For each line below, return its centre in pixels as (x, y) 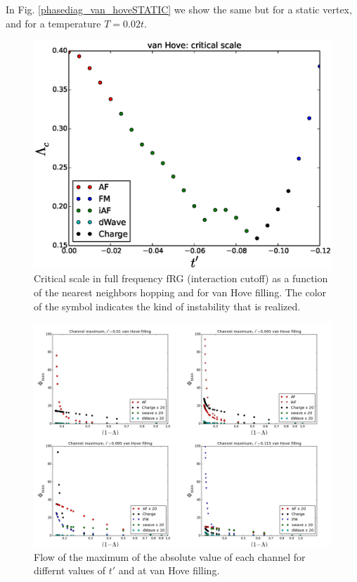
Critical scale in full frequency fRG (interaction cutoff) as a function (181, 278)
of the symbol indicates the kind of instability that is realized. (167, 306)
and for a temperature (53, 23)
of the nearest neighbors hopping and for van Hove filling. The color (180, 292)
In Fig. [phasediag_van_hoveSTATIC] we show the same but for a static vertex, (179, 9)
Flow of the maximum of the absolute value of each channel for (170, 556)
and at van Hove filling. (169, 570)
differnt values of (70, 570)
